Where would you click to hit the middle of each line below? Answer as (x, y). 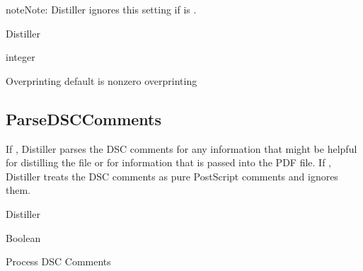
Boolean (23, 237)
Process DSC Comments (58, 261)
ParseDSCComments (84, 119)
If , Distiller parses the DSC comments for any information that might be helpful (181, 148)
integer (21, 57)
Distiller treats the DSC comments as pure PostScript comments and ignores (172, 176)
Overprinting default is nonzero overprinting (102, 80)
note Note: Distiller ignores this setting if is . (101, 9)
